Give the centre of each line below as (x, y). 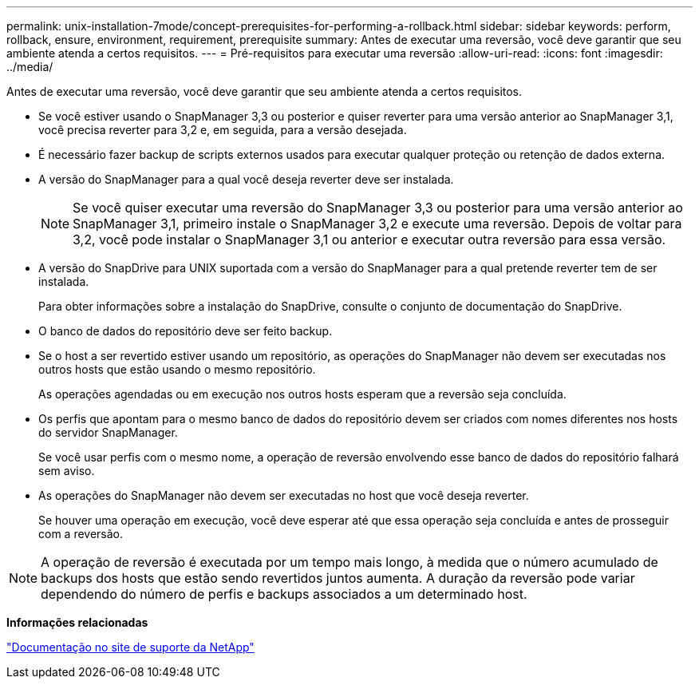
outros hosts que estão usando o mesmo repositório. (177, 369)
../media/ (30, 67)
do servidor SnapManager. (108, 432)
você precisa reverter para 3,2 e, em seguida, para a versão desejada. (223, 130)
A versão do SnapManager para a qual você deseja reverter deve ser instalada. (246, 179)
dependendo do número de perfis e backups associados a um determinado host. (284, 594)
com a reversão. (81, 534)
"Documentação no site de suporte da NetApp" (130, 647)
